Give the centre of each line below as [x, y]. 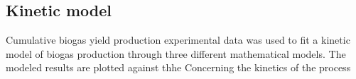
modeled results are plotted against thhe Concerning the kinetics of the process [178, 67]
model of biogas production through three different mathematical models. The [176, 53]
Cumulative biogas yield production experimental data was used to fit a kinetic [178, 40]
